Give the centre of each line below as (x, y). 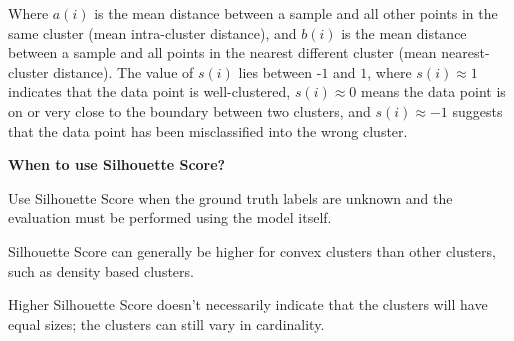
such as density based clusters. (101, 270)
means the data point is (433, 91)
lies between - (280, 71)
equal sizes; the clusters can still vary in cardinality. (166, 323)
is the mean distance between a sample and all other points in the (296, 13)
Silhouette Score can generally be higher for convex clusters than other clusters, (252, 250)
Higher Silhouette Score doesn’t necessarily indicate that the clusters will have (248, 304)
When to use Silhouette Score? (117, 164)
